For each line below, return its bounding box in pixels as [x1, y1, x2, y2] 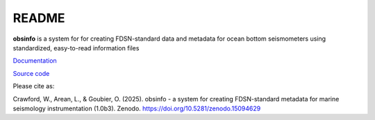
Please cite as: [12, 82, 55, 90]
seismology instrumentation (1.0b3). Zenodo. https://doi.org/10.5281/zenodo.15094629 [12, 104, 261, 112]
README [12, 10, 65, 26]
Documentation [12, 57, 57, 65]
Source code [12, 69, 50, 77]
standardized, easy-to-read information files [12, 43, 140, 52]
